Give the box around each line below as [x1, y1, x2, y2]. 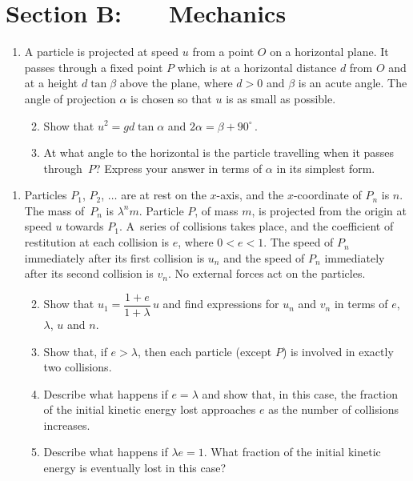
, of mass [194, 202, 239, 218]
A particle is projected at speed [24, 43, 179, 60]
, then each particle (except [137, 343, 272, 359]
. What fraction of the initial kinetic [203, 443, 381, 460]
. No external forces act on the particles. [167, 265, 366, 282]
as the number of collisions [268, 401, 399, 418]
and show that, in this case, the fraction [202, 385, 398, 402]
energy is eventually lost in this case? [43, 459, 227, 476]
